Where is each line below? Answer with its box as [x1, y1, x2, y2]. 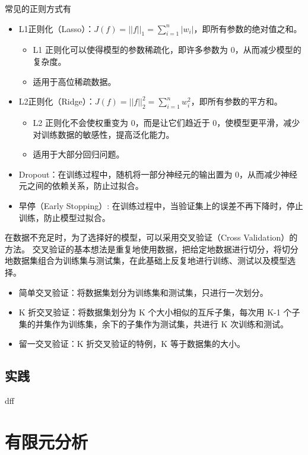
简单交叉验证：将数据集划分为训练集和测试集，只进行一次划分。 [18, 286, 268, 298]
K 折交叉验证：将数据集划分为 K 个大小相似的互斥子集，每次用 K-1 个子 [18, 306, 300, 318]
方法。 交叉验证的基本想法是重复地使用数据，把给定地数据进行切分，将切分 [5, 242, 299, 255]
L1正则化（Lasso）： [18, 22, 94, 34]
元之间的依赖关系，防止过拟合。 [18, 179, 144, 192]
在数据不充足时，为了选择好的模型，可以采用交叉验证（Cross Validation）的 [5, 231, 298, 244]
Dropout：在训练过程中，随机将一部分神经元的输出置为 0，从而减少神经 [18, 168, 298, 180]
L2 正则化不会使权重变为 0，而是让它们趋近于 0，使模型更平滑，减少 [33, 116, 300, 128]
